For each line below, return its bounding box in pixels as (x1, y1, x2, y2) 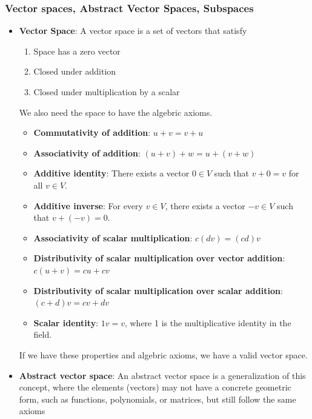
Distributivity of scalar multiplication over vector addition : (33, 252, 285, 264)
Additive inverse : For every (33, 199, 143, 212)
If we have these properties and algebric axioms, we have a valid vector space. (19, 348, 308, 361)
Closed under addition (33, 65, 116, 78)
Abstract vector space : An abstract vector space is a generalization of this (19, 369, 306, 381)
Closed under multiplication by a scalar (33, 85, 180, 98)
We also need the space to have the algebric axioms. (19, 106, 213, 118)
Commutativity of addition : (33, 126, 151, 139)
